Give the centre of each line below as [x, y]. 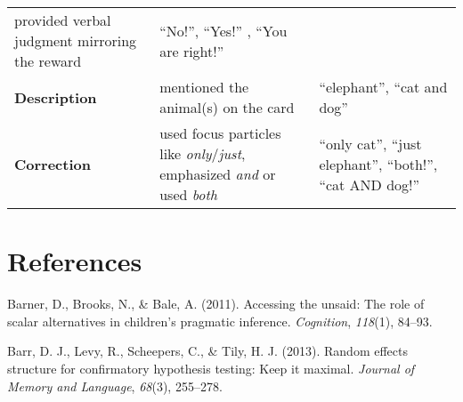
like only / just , [203, 153]
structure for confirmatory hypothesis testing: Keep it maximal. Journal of [211, 368]
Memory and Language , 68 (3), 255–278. [115, 386]
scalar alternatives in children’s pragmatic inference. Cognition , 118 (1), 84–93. [220, 321]
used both [188, 194]
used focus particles [220, 133]
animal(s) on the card [227, 107]
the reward [48, 61]
